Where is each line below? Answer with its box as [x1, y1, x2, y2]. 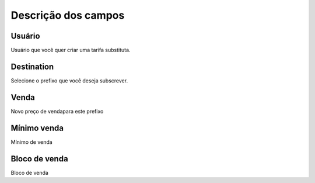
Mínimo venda [10, 123, 64, 133]
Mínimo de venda [10, 138, 52, 146]
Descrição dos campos [10, 9, 125, 22]
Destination [10, 61, 54, 71]
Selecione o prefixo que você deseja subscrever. [10, 77, 128, 84]
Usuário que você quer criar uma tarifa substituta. [10, 47, 131, 54]
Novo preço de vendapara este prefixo [10, 108, 104, 115]
